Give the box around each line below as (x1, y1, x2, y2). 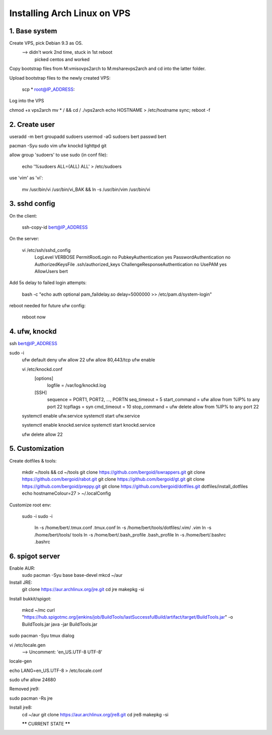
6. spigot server (9, 552, 60, 560)
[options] (34, 375, 54, 381)
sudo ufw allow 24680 (9, 677, 56, 683)
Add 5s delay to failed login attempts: (9, 280, 87, 286)
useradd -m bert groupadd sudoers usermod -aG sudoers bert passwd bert (9, 133, 166, 140)
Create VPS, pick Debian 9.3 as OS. (9, 40, 83, 46)
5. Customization (9, 444, 64, 453)
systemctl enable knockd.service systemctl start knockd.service (22, 422, 156, 428)
